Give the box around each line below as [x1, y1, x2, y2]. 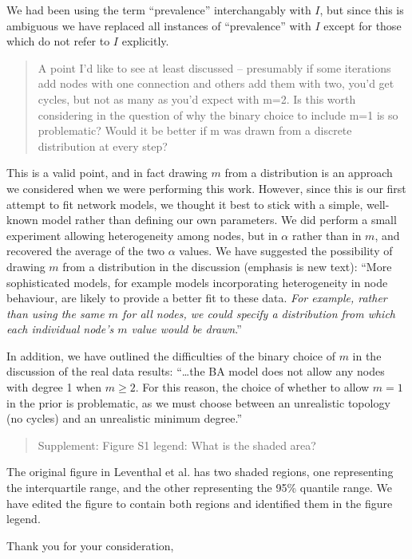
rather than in [291, 226, 362, 243]
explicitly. [121, 33, 169, 49]
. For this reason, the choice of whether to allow [135, 379, 370, 396]
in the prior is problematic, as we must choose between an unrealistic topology [6, 394, 390, 411]
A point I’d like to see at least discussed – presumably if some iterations [38, 59, 391, 76]
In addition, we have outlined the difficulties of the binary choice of [6, 347, 335, 364]
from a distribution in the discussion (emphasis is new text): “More [62, 258, 392, 274]
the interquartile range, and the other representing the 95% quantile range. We [6, 479, 392, 496]
